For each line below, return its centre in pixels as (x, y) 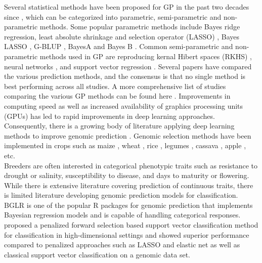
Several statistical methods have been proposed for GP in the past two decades (127, 7)
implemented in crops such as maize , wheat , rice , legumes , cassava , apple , (125, 145)
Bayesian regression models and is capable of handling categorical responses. (122, 215)
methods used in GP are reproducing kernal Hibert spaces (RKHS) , (146, 56)
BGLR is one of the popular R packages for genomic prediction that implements (128, 205)
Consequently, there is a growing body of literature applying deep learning (119, 126)
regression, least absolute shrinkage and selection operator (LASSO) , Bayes (122, 36)
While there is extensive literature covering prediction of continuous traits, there (129, 185)
